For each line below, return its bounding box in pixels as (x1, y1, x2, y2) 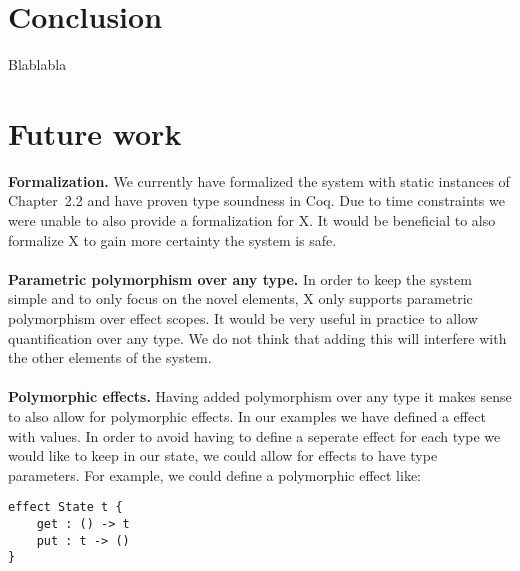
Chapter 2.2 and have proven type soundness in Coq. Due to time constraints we (8, 190, 505, 211)
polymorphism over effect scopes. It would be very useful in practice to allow (8, 308, 478, 328)
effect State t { (8, 500, 123, 515)
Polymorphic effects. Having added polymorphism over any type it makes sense (8, 386, 512, 407)
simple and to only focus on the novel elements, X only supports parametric (8, 288, 473, 309)
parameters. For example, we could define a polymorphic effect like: (8, 464, 422, 485)
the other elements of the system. (8, 347, 212, 368)
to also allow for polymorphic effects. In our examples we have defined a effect (8, 405, 486, 426)
